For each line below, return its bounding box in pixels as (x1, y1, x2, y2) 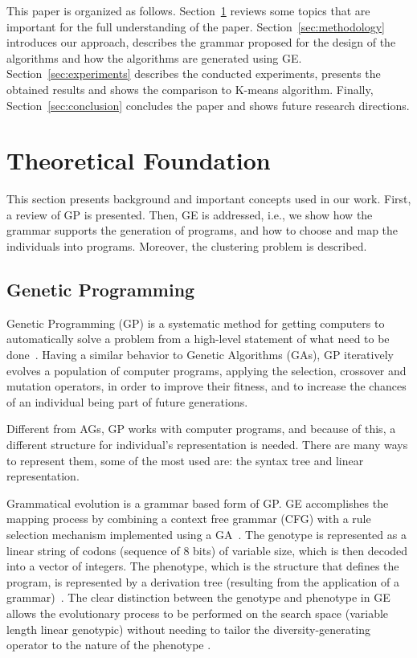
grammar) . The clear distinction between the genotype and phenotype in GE (6, 589, 390, 606)
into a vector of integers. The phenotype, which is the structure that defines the (6, 558, 399, 574)
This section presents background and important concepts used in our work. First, (6, 190, 411, 207)
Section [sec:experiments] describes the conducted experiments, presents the (6, 65, 381, 82)
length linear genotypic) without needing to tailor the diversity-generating (6, 620, 370, 637)
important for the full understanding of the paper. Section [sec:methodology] (6, 18, 385, 35)
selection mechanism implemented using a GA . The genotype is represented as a (6, 525, 407, 542)
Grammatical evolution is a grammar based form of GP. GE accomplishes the (6, 494, 389, 511)
